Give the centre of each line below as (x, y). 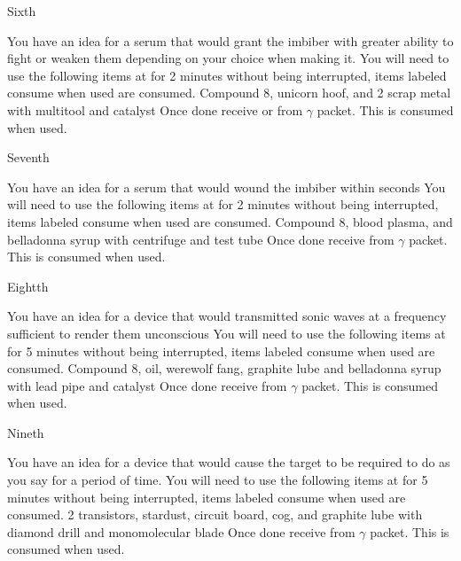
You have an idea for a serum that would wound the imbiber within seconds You (227, 187)
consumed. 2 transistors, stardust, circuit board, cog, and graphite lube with (215, 514)
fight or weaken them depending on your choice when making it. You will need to (228, 58)
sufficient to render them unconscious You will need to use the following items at (227, 333)
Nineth (26, 432)
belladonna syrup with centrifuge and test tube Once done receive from (201, 239)
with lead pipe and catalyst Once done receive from (147, 385)
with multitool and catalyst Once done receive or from (155, 109)
